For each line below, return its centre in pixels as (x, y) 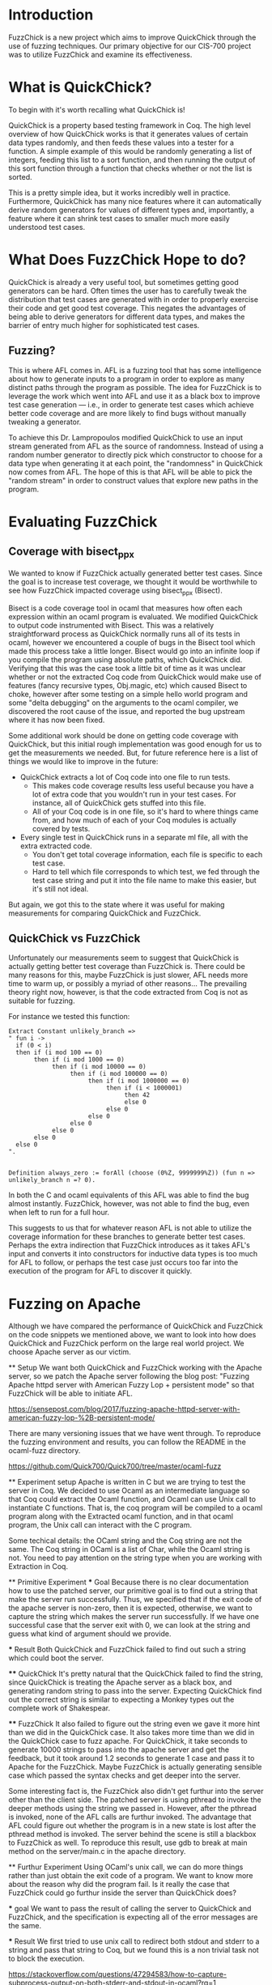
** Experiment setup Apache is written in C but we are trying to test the (127, 1482)
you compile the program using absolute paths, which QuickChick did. (125, 659)
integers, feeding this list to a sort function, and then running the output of (132, 159)
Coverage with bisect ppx (72, 553)
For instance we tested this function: (69, 1017)
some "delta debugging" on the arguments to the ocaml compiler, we (123, 703)
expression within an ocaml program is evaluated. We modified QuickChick (133, 616)
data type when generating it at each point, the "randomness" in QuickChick (136, 463)
